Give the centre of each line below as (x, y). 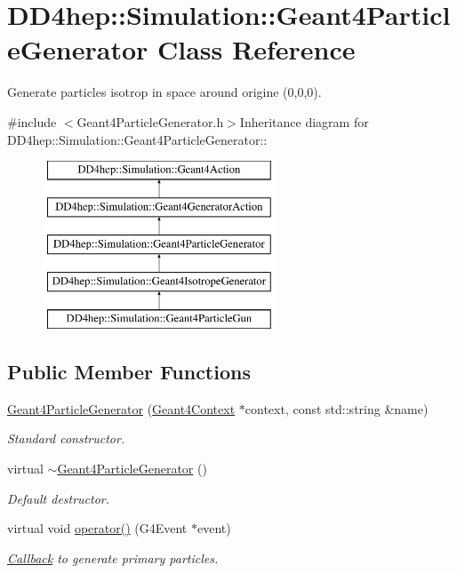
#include (32, 121)
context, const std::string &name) (337, 408)
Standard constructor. (66, 438)
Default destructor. (59, 498)
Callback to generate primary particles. (113, 557)
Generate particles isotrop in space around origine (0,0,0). (164, 92)
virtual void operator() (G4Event (97, 528)
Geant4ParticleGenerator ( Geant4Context (121, 408)
